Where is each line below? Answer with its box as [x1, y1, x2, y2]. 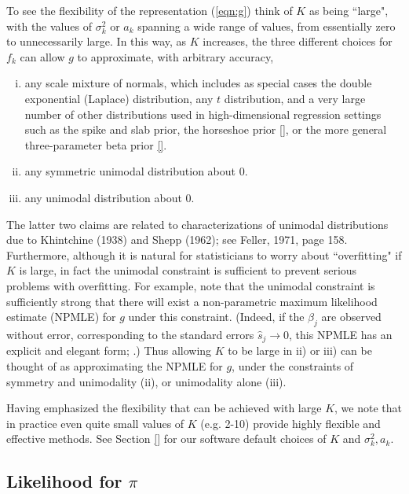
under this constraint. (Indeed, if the [128, 308, 305, 325]
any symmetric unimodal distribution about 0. [24, 163, 248, 179]
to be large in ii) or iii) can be [228, 342, 372, 359]
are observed [321, 308, 382, 325]
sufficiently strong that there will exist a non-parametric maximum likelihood [6, 293, 378, 309]
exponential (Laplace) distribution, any [24, 90, 214, 106]
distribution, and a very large [224, 90, 366, 106]
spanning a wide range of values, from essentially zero [137, 17, 396, 34]
